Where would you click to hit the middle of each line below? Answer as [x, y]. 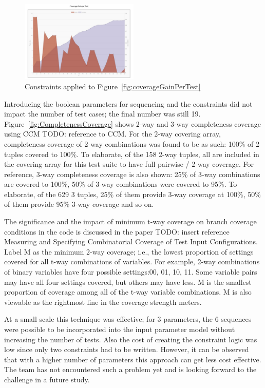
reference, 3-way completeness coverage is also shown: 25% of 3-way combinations [132, 174]
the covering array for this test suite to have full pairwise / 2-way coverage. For [129, 164]
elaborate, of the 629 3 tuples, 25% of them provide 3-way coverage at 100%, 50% [132, 194]
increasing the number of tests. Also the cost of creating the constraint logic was [131, 339]
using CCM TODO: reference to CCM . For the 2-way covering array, [112, 134]
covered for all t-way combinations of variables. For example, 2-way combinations [132, 261]
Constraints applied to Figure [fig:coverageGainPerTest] [113, 86]
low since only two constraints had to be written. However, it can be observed [127, 349]
